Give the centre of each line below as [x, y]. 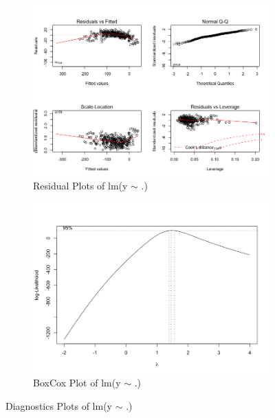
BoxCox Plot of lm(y [77, 383]
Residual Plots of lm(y [80, 186]
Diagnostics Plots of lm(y [59, 405]
